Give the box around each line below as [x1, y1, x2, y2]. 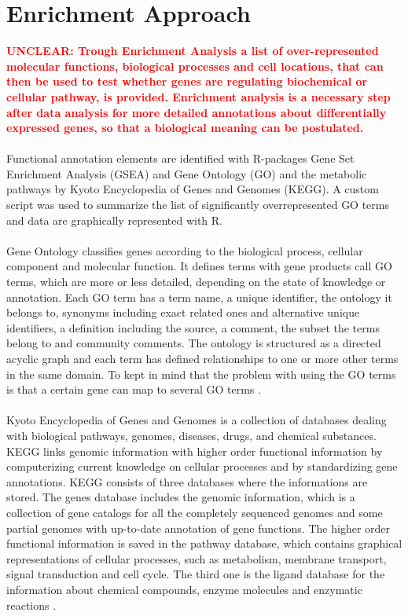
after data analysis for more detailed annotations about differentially [6, 104, 387, 120]
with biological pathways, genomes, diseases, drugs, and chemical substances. [6, 427, 377, 443]
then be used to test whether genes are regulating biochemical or [6, 73, 368, 90]
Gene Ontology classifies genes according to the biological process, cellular [6, 242, 363, 258]
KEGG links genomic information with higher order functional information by [6, 442, 383, 459]
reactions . [6, 596, 57, 613]
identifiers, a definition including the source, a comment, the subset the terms [6, 319, 380, 335]
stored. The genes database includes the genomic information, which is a [6, 489, 355, 505]
